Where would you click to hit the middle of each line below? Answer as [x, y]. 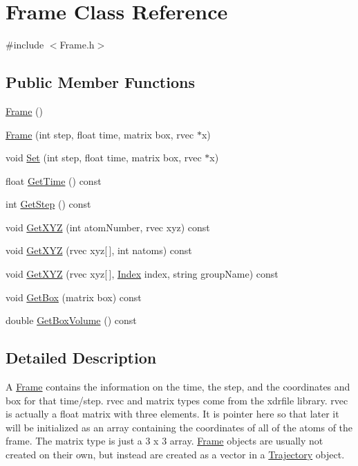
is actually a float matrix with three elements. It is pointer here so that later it [172, 414]
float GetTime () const [54, 180]
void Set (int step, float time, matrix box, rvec [104, 158]
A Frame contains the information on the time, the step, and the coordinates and [178, 387]
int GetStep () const [48, 204]
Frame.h [77, 45]
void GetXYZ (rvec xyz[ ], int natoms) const [99, 250]
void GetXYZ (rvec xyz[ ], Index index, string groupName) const [142, 274]
